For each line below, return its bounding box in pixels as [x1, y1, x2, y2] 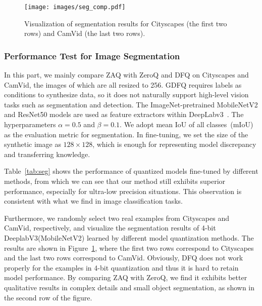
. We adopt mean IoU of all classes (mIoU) [120, 119, 253, 130]
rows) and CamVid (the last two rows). [24, 28, 145, 39]
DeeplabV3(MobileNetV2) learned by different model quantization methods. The [4, 232, 254, 243]
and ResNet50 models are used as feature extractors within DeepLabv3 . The [4, 109, 244, 120]
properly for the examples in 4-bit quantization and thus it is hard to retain [4, 262, 239, 273]
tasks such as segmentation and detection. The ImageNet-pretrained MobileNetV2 [4, 99, 258, 109]
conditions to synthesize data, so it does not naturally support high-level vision [4, 89, 249, 100]
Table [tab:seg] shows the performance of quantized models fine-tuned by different [4, 166, 258, 176]
